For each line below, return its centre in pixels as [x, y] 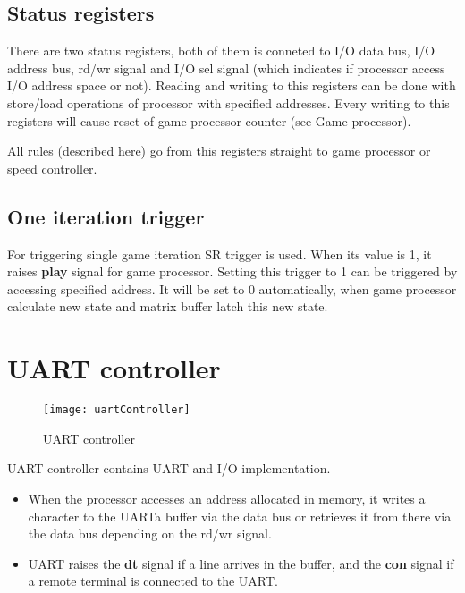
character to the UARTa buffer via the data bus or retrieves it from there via [240, 516]
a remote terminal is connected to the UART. [153, 581]
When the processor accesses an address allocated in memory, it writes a [227, 498]
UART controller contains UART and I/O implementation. [169, 468]
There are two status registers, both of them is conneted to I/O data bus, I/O [221, 51]
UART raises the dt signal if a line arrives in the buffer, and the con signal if [241, 563]
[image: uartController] [117, 410]
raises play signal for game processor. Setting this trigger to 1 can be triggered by [232, 271]
